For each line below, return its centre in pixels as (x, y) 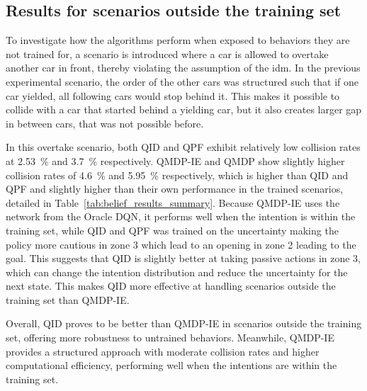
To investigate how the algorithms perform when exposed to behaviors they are (178, 40)
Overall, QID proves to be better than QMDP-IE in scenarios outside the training (184, 323)
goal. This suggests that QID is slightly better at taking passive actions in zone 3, (183, 258)
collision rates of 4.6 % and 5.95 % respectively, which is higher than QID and (177, 175)
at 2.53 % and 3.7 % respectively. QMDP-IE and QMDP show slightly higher (175, 160)
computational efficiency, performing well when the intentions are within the (171, 365)
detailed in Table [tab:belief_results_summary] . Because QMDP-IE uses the (173, 202)
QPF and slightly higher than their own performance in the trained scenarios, (175, 189)
